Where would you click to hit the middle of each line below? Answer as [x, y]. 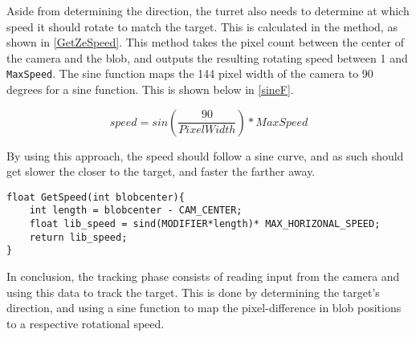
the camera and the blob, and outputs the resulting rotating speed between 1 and [207, 57]
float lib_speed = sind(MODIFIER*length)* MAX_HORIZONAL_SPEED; [205, 224]
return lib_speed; [78, 237]
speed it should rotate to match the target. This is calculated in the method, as [202, 26]
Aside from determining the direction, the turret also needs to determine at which [208, 10]
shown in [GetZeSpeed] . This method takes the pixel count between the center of [206, 42]
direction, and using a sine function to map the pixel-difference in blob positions [204, 308]
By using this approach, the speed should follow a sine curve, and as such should [205, 155]
